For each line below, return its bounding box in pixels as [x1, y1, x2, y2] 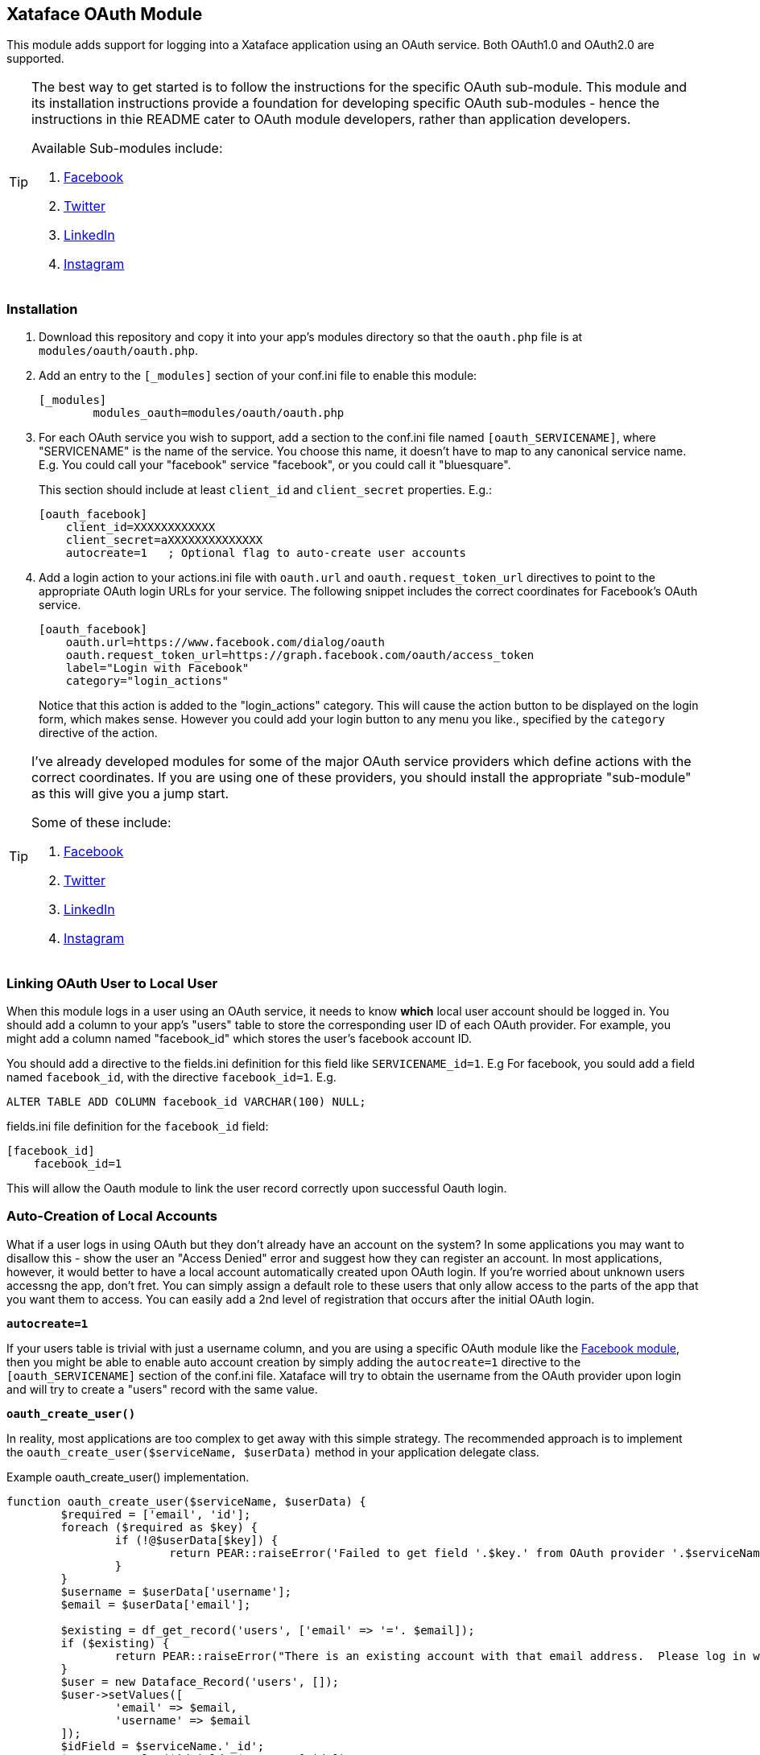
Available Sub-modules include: [31, 140, 223, 157]
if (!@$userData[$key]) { [114, 1533, 279, 1547]
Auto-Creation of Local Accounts [6, 1208, 218, 1225]
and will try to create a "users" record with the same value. [6, 1382, 318, 1396]
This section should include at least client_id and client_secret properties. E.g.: [39, 483, 493, 497]
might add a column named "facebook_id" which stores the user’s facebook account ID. [6, 1031, 473, 1045]
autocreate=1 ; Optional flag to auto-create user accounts [65, 546, 467, 560]
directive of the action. [39, 726, 158, 740]
